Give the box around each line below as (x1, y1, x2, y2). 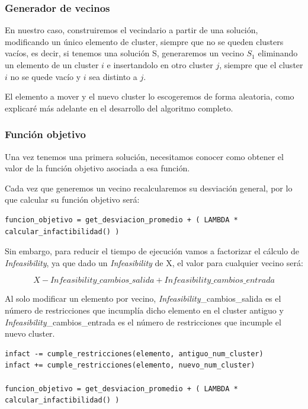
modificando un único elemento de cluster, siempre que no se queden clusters (5, 35, 284, 47)
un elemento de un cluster (5, 59, 99, 71)
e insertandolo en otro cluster (107, 59, 213, 71)
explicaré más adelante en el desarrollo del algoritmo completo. (5, 101, 233, 114)
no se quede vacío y (10, 70, 81, 82)
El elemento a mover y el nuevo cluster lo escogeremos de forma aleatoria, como (5, 90, 294, 103)
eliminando (258, 47, 298, 59)
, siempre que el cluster (219, 59, 303, 71)
